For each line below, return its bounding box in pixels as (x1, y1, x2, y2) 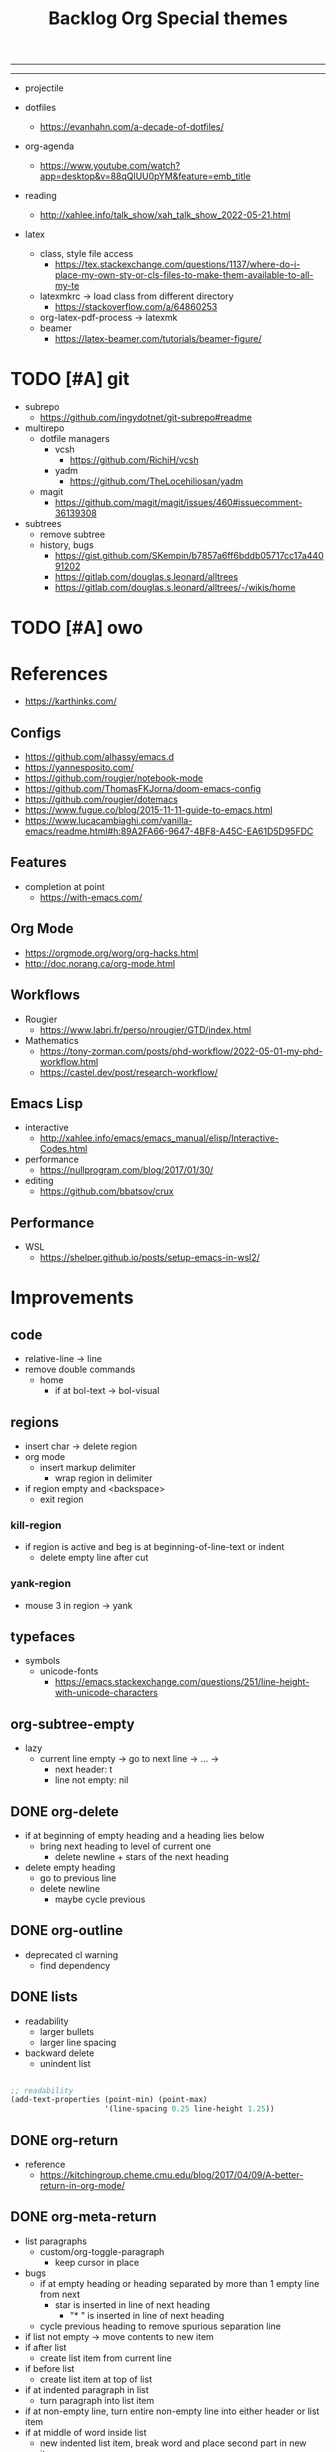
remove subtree (39, 528, 106, 541)
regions (10, 1413, 60, 1431)
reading (24, 190, 57, 202)
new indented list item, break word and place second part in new (39, 2437, 307, 2449)
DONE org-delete (10, 1803, 120, 1820)
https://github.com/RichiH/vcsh (69, 454, 199, 466)
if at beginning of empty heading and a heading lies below (24, 1829, 265, 1841)
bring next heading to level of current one (39, 1840, 212, 1852)
